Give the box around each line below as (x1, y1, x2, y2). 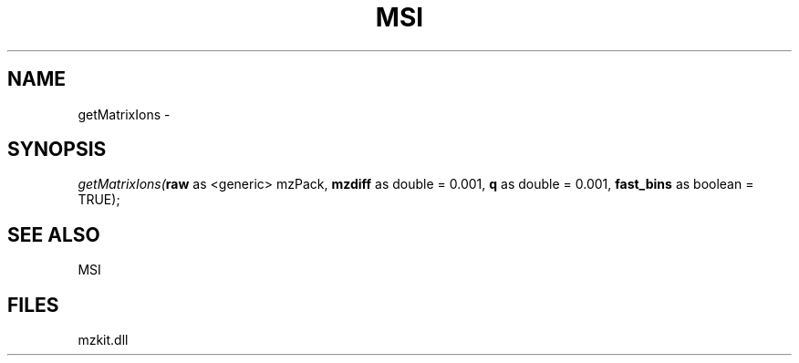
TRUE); (78, 192, 120, 208)
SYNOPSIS (7, 138, 107, 161)
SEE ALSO (7, 223, 100, 246)
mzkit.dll (78, 332, 129, 348)
